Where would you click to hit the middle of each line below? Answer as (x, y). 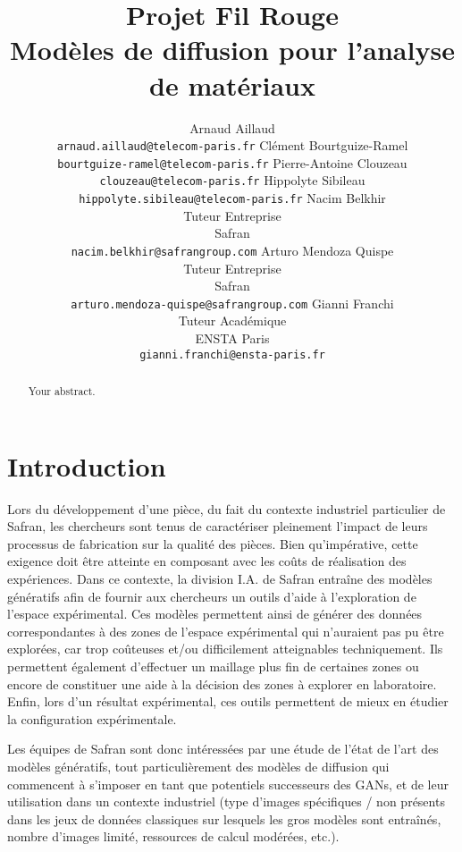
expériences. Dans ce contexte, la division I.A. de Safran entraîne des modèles (220, 579)
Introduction (87, 465)
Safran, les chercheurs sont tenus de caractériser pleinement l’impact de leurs (218, 526)
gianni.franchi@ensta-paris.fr (232, 354)
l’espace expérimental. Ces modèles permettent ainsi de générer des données (215, 614)
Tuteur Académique (232, 321)
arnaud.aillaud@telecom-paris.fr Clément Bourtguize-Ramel (232, 145)
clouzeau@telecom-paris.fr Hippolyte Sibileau (232, 180)
